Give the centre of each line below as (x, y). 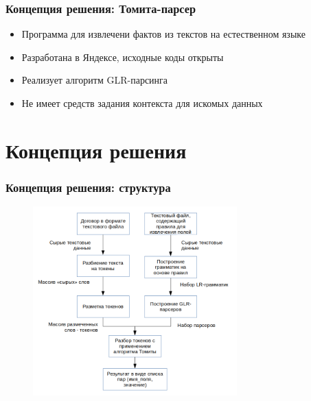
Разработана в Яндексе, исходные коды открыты (123, 57)
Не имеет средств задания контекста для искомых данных (142, 103)
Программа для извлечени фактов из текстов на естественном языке (163, 34)
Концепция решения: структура (88, 187)
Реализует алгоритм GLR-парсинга (95, 80)
